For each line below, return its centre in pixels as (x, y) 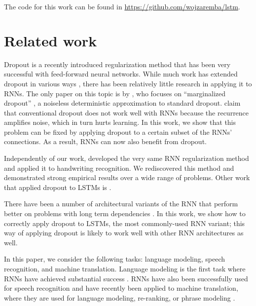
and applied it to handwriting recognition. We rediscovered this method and (119, 168)
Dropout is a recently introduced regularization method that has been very (117, 64)
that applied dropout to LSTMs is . (58, 187)
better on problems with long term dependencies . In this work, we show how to (125, 213)
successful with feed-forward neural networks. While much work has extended (121, 74)
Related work (51, 40)
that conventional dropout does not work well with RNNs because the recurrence (127, 112)
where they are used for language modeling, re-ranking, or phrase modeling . (120, 297)
